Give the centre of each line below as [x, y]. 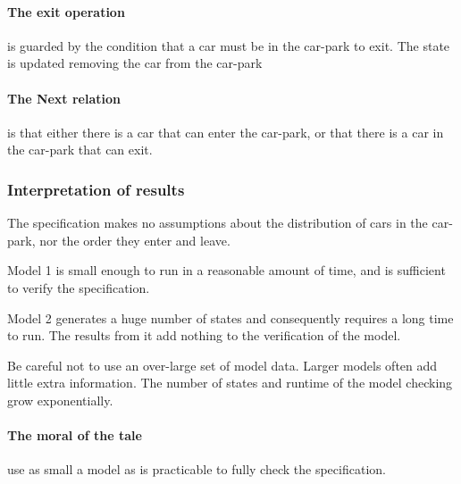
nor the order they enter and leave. [135, 240]
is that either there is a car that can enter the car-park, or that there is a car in [226, 132]
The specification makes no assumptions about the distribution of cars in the [218, 223]
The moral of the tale [75, 435]
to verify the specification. [79, 287]
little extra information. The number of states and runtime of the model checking [230, 383]
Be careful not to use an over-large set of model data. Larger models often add [222, 365]
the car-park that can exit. [80, 150]
